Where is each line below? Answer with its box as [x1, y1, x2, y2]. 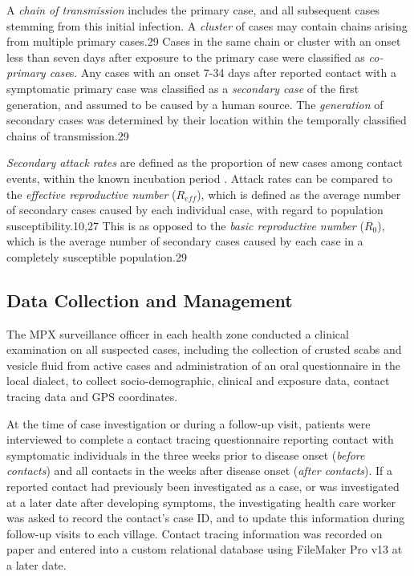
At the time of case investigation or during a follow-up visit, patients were [6, 415, 371, 432]
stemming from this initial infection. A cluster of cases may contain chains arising [6, 17, 408, 34]
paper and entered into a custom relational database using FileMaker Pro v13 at [6, 541, 403, 558]
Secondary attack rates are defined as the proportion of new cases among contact [6, 154, 403, 171]
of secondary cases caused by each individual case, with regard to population [6, 201, 384, 218]
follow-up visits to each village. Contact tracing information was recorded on [6, 525, 383, 542]
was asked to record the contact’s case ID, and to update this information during [6, 509, 405, 526]
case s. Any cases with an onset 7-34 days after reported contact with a [49, 64, 396, 81]
